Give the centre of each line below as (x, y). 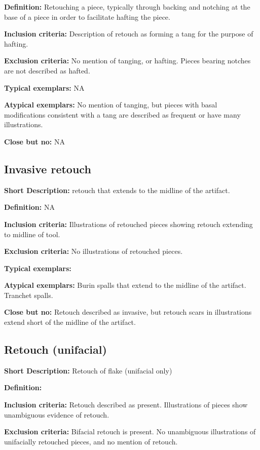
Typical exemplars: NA (44, 87)
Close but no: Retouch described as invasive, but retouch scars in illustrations (128, 312)
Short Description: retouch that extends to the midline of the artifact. (117, 190)
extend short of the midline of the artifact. (70, 322)
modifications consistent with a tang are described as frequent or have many (122, 114)
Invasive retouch (48, 168)
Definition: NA (29, 207)
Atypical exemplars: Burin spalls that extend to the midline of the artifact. (125, 285)
